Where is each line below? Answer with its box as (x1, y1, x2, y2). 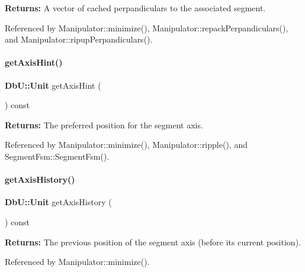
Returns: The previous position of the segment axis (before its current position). (5, 235, 301, 248)
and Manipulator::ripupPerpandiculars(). (5, 33, 153, 46)
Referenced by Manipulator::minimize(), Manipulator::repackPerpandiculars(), (5, 21, 288, 34)
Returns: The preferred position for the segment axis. (5, 118, 203, 131)
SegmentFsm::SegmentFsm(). (5, 150, 110, 162)
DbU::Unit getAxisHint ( (5, 79, 101, 91)
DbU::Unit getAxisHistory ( (5, 196, 112, 208)
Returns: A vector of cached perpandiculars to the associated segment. (5, 2, 266, 14)
